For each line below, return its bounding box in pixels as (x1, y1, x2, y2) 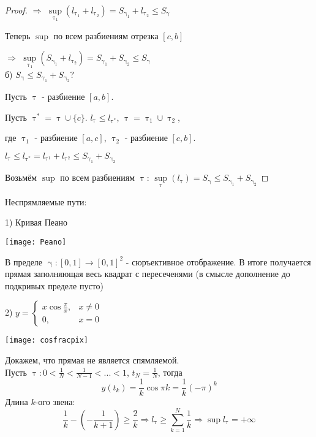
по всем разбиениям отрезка (53, 29, 159, 42)
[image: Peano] (5, 237, 67, 246)
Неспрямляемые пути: (5, 195, 87, 208)
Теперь (5, 29, 31, 42)
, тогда (157, 365, 182, 378)
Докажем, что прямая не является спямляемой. (5, 353, 179, 366)
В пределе (5, 255, 43, 268)
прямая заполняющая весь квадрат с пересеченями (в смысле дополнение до (5, 267, 290, 280)
